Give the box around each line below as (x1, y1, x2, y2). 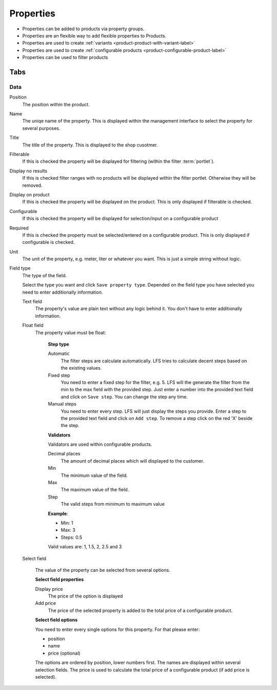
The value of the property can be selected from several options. (35, 567, 170, 573)
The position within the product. (22, 101, 90, 107)
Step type (48, 341, 69, 347)
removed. (22, 182, 43, 188)
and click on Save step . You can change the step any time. (61, 393, 188, 400)
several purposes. (22, 125, 61, 131)
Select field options (35, 617, 78, 623)
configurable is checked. (22, 239, 75, 245)
